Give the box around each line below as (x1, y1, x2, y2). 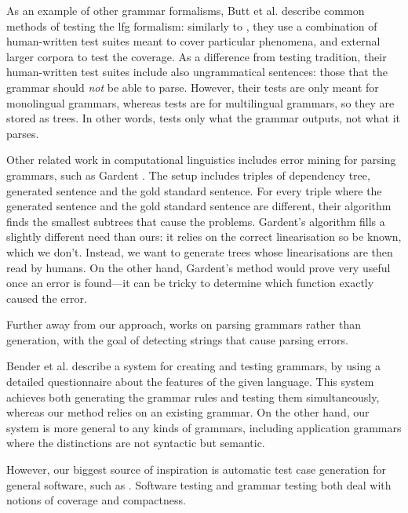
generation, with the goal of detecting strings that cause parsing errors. (6, 331, 348, 347)
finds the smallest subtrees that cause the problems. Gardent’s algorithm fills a (6, 213, 385, 229)
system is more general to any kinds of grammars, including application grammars (6, 419, 402, 435)
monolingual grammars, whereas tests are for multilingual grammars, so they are (6, 94, 395, 111)
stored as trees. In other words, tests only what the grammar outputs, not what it (6, 110, 401, 126)
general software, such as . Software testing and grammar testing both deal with (6, 476, 392, 493)
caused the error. (6, 289, 87, 306)
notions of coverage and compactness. (6, 492, 186, 508)
